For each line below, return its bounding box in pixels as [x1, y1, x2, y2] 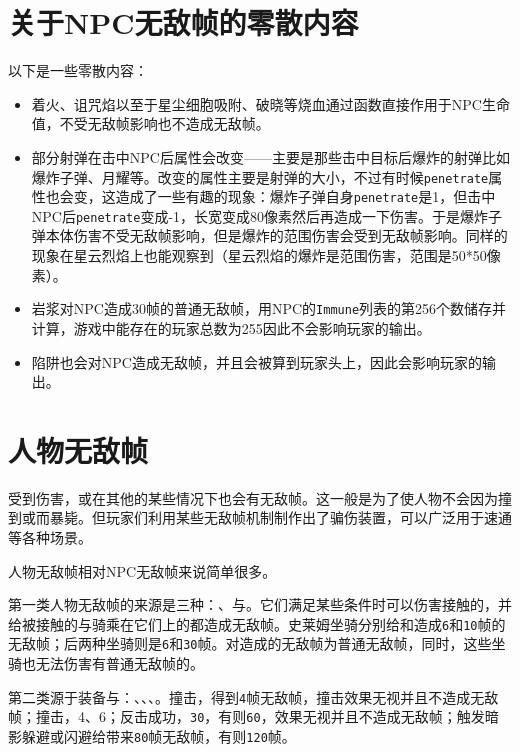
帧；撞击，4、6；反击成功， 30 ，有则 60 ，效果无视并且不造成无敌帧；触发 [8, 706, 485, 727]
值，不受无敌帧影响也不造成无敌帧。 [31, 113, 270, 134]
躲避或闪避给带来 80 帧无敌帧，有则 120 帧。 [21, 726, 296, 746]
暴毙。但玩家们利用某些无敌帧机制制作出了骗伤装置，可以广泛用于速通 [49, 507, 512, 528]
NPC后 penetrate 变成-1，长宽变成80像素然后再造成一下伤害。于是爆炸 [31, 205, 489, 226]
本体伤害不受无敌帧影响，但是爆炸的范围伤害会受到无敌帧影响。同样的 [45, 225, 508, 246]
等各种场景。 [8, 527, 92, 547]
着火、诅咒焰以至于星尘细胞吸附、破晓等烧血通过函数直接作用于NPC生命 [31, 93, 510, 114]
